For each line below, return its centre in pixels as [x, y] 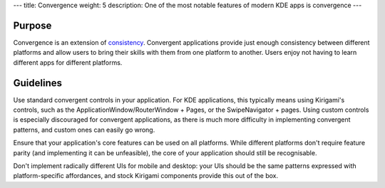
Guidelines [37, 83]
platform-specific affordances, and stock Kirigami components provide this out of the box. [146, 176]
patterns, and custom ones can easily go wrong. [84, 130]
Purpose [32, 25]
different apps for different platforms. [68, 62]
